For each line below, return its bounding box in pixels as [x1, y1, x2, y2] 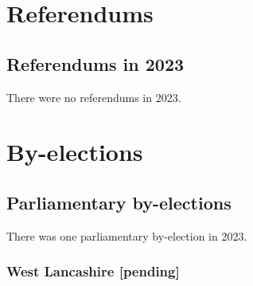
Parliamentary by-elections [6, 190, 232, 214]
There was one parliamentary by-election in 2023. [6, 227, 247, 244]
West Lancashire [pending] [6, 261, 180, 281]
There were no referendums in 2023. [6, 88, 181, 105]
